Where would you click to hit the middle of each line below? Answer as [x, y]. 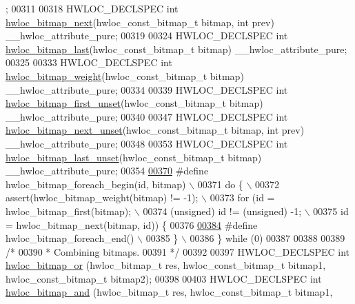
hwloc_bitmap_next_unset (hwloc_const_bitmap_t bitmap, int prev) [155, 130]
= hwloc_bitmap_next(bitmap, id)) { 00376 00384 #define [132, 224]
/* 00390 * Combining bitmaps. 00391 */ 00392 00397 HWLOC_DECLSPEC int [178, 251]
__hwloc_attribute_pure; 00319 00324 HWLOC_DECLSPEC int [147, 36]
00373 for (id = [242, 197]
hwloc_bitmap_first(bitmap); [69, 211]
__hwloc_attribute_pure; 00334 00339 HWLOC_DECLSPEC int [147, 89]
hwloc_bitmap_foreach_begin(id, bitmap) [96, 184]
